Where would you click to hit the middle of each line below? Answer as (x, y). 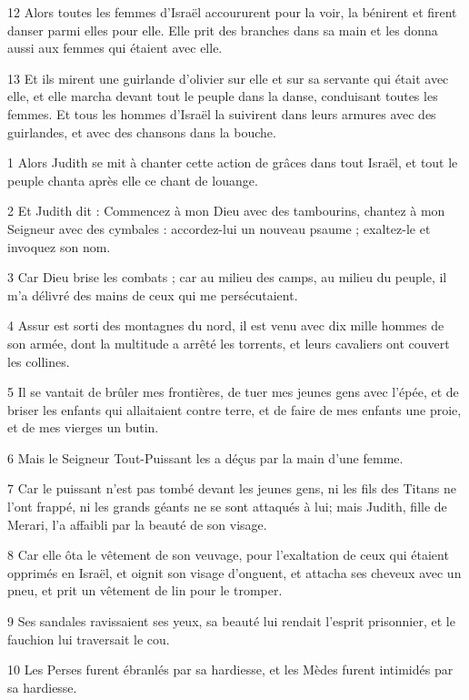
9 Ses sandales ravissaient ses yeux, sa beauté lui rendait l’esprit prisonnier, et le (231, 621)
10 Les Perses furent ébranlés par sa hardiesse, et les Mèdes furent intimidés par (230, 670)
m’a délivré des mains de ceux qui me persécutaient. (153, 294)
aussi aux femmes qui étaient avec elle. (115, 48)
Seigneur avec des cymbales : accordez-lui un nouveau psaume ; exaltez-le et (219, 228)
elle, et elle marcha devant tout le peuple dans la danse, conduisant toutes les (223, 96)
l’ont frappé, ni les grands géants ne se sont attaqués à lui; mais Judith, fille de (227, 507)
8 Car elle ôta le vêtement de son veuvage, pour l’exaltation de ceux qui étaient (228, 555)
